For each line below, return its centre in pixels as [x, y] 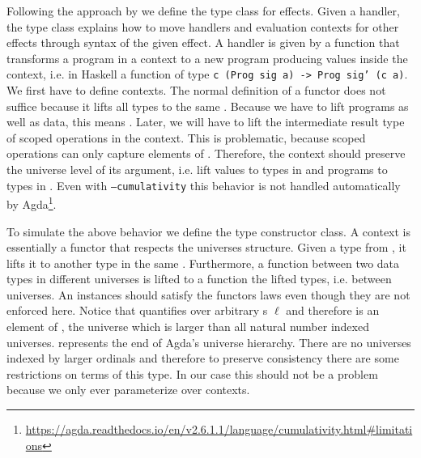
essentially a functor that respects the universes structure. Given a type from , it [206, 247]
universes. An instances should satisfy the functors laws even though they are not [208, 294]
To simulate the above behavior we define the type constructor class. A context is [208, 231]
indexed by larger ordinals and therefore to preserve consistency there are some [203, 358]
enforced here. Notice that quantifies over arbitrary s [137, 310]
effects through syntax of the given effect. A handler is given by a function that [203, 42]
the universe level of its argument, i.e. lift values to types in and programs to [197, 169]
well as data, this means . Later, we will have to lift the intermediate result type [206, 122]
